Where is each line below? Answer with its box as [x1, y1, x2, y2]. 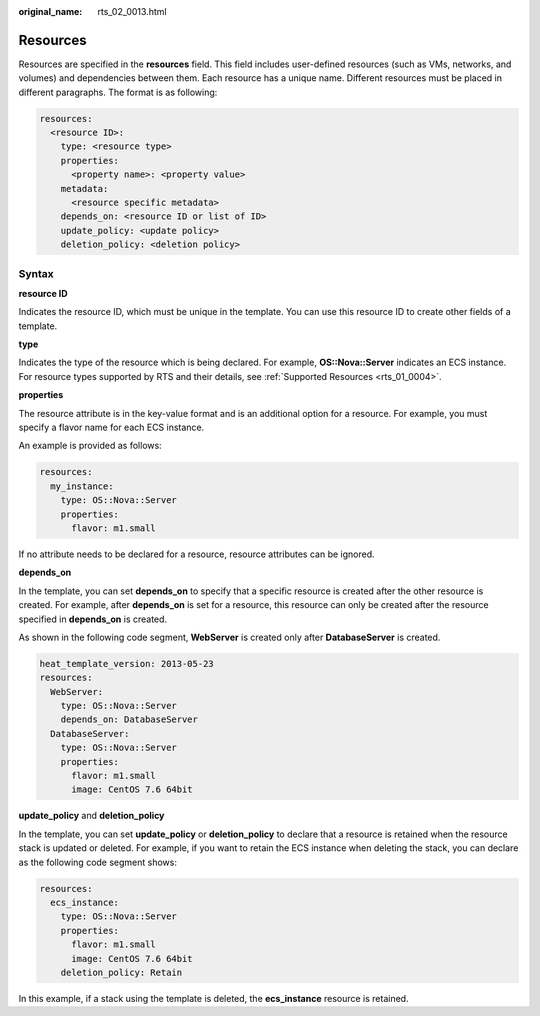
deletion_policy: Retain [60, 966, 183, 978]
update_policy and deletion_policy [18, 810, 165, 822]
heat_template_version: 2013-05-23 [39, 658, 214, 669]
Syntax [18, 266, 54, 280]
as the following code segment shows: [18, 856, 177, 868]
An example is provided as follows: [18, 440, 162, 452]
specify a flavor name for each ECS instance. [18, 421, 205, 434]
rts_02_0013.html [97, 6, 167, 17]
